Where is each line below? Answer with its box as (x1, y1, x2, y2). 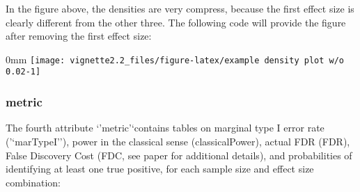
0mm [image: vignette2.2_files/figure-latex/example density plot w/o (6, 51, 345, 66)
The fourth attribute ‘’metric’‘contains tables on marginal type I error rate (6, 120, 324, 135)
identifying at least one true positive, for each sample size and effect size (6, 161, 314, 176)
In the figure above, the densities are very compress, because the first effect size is (6, 1, 354, 15)
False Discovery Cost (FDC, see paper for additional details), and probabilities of (6, 147, 352, 162)
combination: (6, 175, 61, 189)
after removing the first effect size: (6, 29, 152, 43)
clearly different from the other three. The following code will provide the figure (6, 15, 346, 29)
